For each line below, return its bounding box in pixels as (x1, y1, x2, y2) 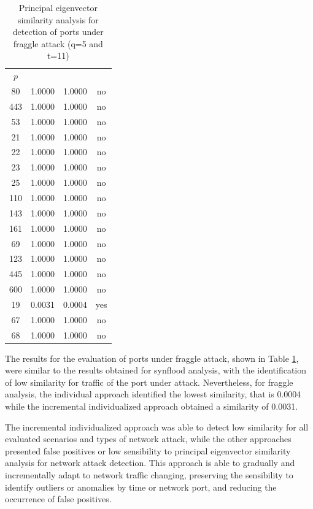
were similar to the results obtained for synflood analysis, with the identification (5, 364, 307, 377)
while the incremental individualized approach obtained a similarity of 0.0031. (5, 400, 298, 413)
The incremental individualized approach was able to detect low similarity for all (5, 420, 309, 433)
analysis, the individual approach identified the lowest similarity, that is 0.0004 (5, 388, 301, 400)
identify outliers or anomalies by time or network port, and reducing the (5, 480, 277, 493)
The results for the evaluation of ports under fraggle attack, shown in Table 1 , (5, 351, 299, 364)
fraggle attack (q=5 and (13, 37, 103, 50)
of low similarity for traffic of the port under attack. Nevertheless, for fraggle (5, 375, 293, 388)
